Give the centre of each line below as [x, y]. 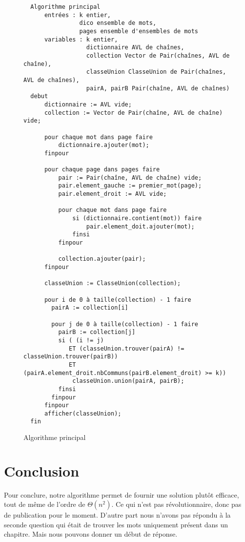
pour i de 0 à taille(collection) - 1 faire [118, 300]
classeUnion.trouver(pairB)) [71, 357]
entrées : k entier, [77, 15]
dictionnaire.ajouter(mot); [104, 145]
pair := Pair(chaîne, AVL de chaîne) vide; [130, 177]
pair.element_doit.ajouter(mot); [140, 226]
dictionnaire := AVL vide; [88, 104]
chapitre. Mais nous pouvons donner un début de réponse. [91, 534]
